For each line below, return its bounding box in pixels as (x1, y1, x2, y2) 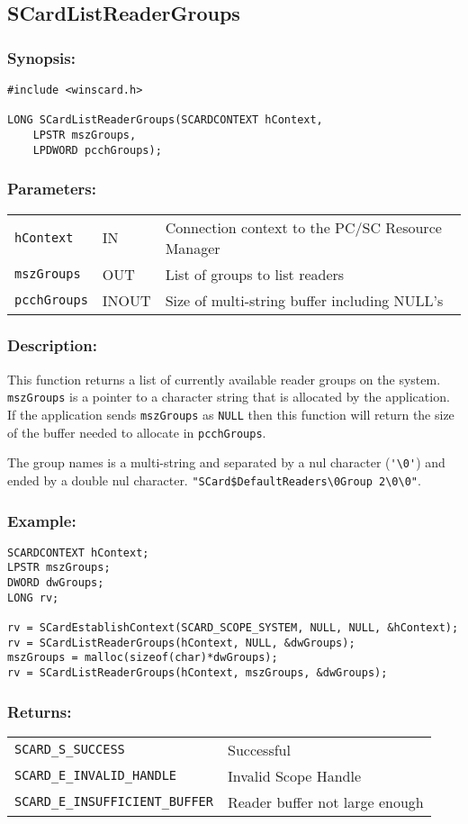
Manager (165, 237, 220, 258)
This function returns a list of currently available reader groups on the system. (7, 369, 441, 388)
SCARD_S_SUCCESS (14, 742, 125, 757)
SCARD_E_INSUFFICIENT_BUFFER (14, 794, 213, 810)
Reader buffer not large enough (227, 791, 424, 812)
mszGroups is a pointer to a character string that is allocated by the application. (7, 387, 450, 406)
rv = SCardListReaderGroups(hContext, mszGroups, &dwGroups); (7, 666, 388, 680)
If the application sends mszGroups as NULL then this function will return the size (7, 404, 454, 423)
